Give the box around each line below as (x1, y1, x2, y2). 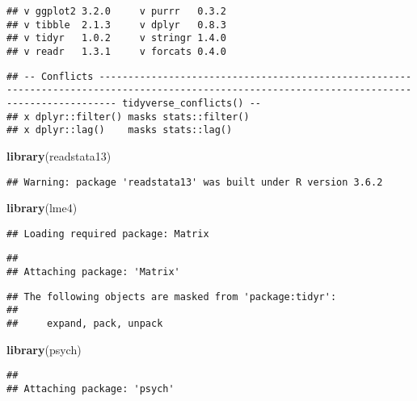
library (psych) (6, 340, 82, 357)
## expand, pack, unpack (6, 318, 163, 330)
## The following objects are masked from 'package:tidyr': (6, 290, 337, 303)
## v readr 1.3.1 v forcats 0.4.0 (6, 45, 227, 57)
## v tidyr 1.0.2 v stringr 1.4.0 (6, 32, 227, 44)
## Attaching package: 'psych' (6, 382, 175, 395)
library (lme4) (6, 199, 78, 216)
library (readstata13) (6, 147, 112, 164)
